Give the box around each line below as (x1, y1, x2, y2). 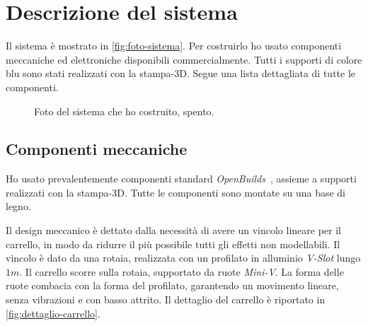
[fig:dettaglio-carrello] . (6, 305, 100, 320)
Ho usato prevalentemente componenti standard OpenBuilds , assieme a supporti (6, 171, 357, 186)
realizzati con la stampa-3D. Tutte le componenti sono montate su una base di (6, 185, 346, 199)
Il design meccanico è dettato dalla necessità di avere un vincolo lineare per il (6, 223, 341, 238)
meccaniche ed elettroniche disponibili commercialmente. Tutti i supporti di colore (6, 52, 362, 66)
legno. (6, 199, 31, 214)
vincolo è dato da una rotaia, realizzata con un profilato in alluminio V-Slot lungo (6, 250, 361, 265)
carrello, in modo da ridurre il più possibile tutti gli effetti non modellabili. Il (6, 236, 340, 251)
